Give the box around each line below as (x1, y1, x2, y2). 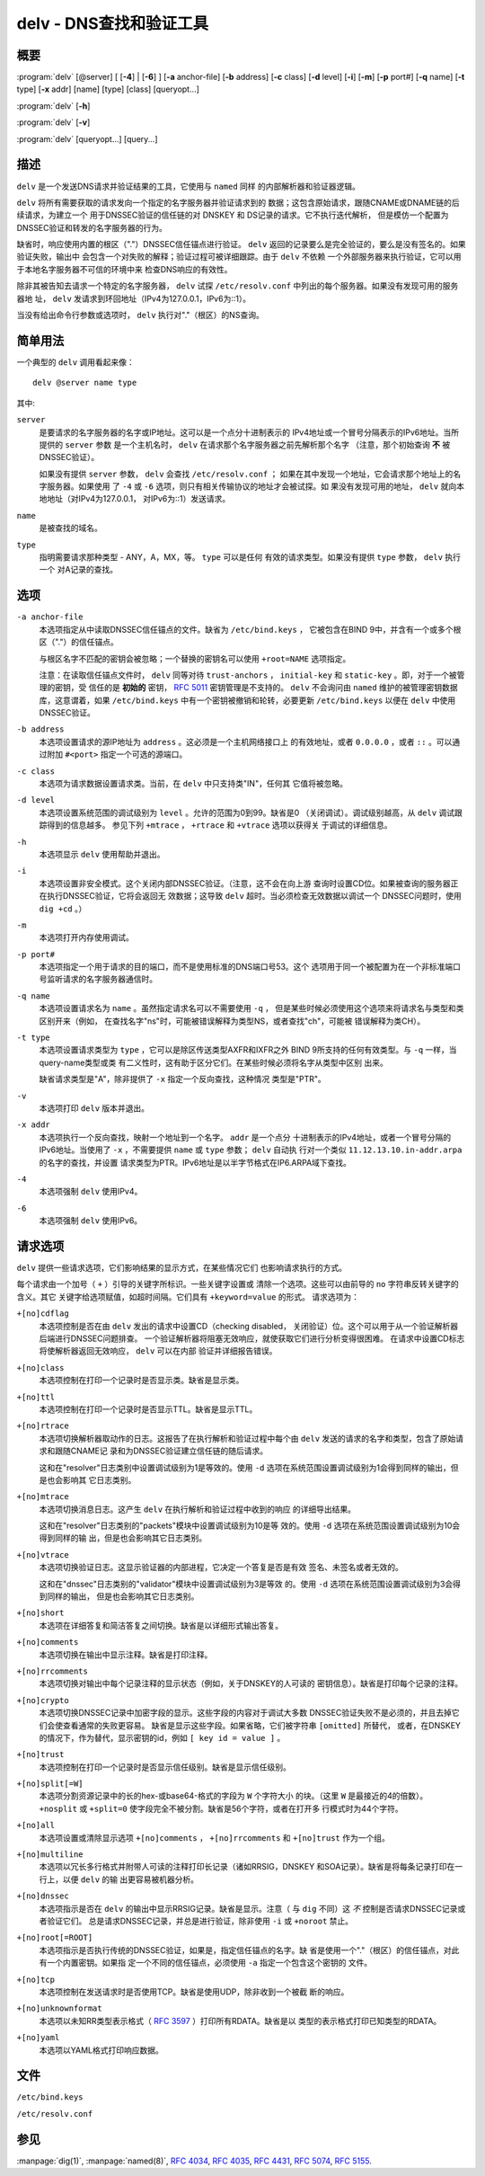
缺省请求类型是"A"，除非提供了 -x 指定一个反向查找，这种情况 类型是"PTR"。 (39, 1074, 327, 1085)
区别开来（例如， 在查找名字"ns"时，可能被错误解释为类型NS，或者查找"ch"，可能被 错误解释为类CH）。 (39, 1016, 426, 1026)
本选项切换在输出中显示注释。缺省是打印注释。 (39, 1649, 213, 1660)
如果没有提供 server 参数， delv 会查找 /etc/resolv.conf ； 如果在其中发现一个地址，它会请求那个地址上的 (39, 468, 454, 479)
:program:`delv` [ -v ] (16, 117, 91, 128)
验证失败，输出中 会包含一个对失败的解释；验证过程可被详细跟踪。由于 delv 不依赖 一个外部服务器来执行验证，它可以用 (16, 252, 462, 262)
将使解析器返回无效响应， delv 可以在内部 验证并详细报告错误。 (39, 1346, 278, 1356)
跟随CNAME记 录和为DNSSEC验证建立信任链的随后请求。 (54, 1445, 269, 1456)
